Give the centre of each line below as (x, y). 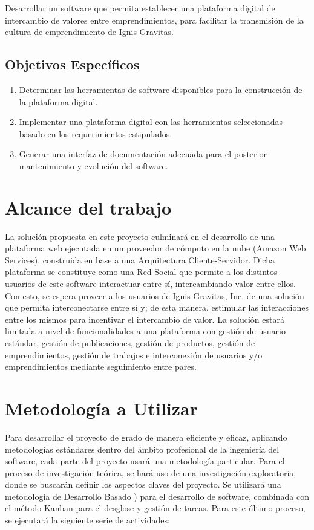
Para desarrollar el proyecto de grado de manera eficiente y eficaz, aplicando (146, 437)
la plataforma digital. (58, 101)
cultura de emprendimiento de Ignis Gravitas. (89, 32)
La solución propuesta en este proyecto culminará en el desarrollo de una (140, 236)
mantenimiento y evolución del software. (93, 165)
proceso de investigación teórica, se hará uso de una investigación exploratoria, (151, 472)
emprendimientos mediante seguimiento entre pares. (101, 367)
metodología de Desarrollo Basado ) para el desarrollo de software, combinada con (157, 496)
